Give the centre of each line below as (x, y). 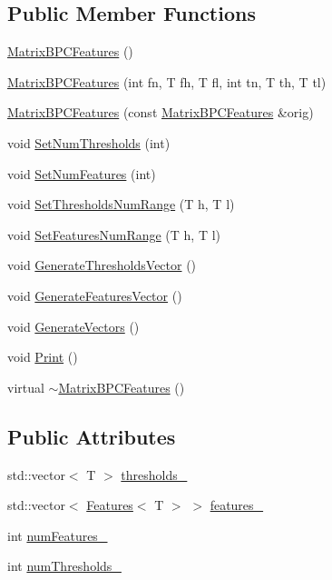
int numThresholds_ (64, 566)
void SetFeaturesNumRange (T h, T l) (114, 234)
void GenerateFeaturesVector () (95, 295)
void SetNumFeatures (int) (82, 173)
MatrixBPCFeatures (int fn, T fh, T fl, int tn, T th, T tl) (167, 81)
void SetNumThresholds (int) (89, 142)
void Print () (43, 357)
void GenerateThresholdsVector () (102, 265)
